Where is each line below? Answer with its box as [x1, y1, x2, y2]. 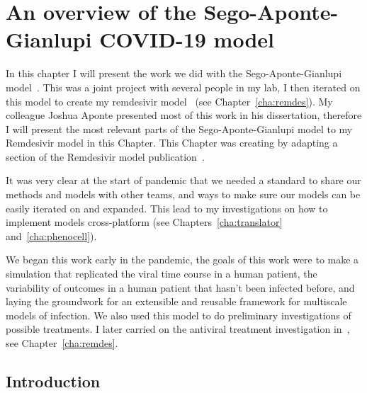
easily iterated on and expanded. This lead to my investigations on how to [6, 200, 328, 215]
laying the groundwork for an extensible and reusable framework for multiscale [6, 294, 347, 309]
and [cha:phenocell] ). [6, 228, 97, 243]
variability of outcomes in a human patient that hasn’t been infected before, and [6, 280, 355, 295]
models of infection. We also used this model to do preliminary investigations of [6, 307, 351, 322]
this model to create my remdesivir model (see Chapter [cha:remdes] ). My [6, 93, 333, 108]
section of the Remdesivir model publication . [6, 149, 205, 164]
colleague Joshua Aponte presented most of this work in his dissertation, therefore [6, 108, 362, 123]
